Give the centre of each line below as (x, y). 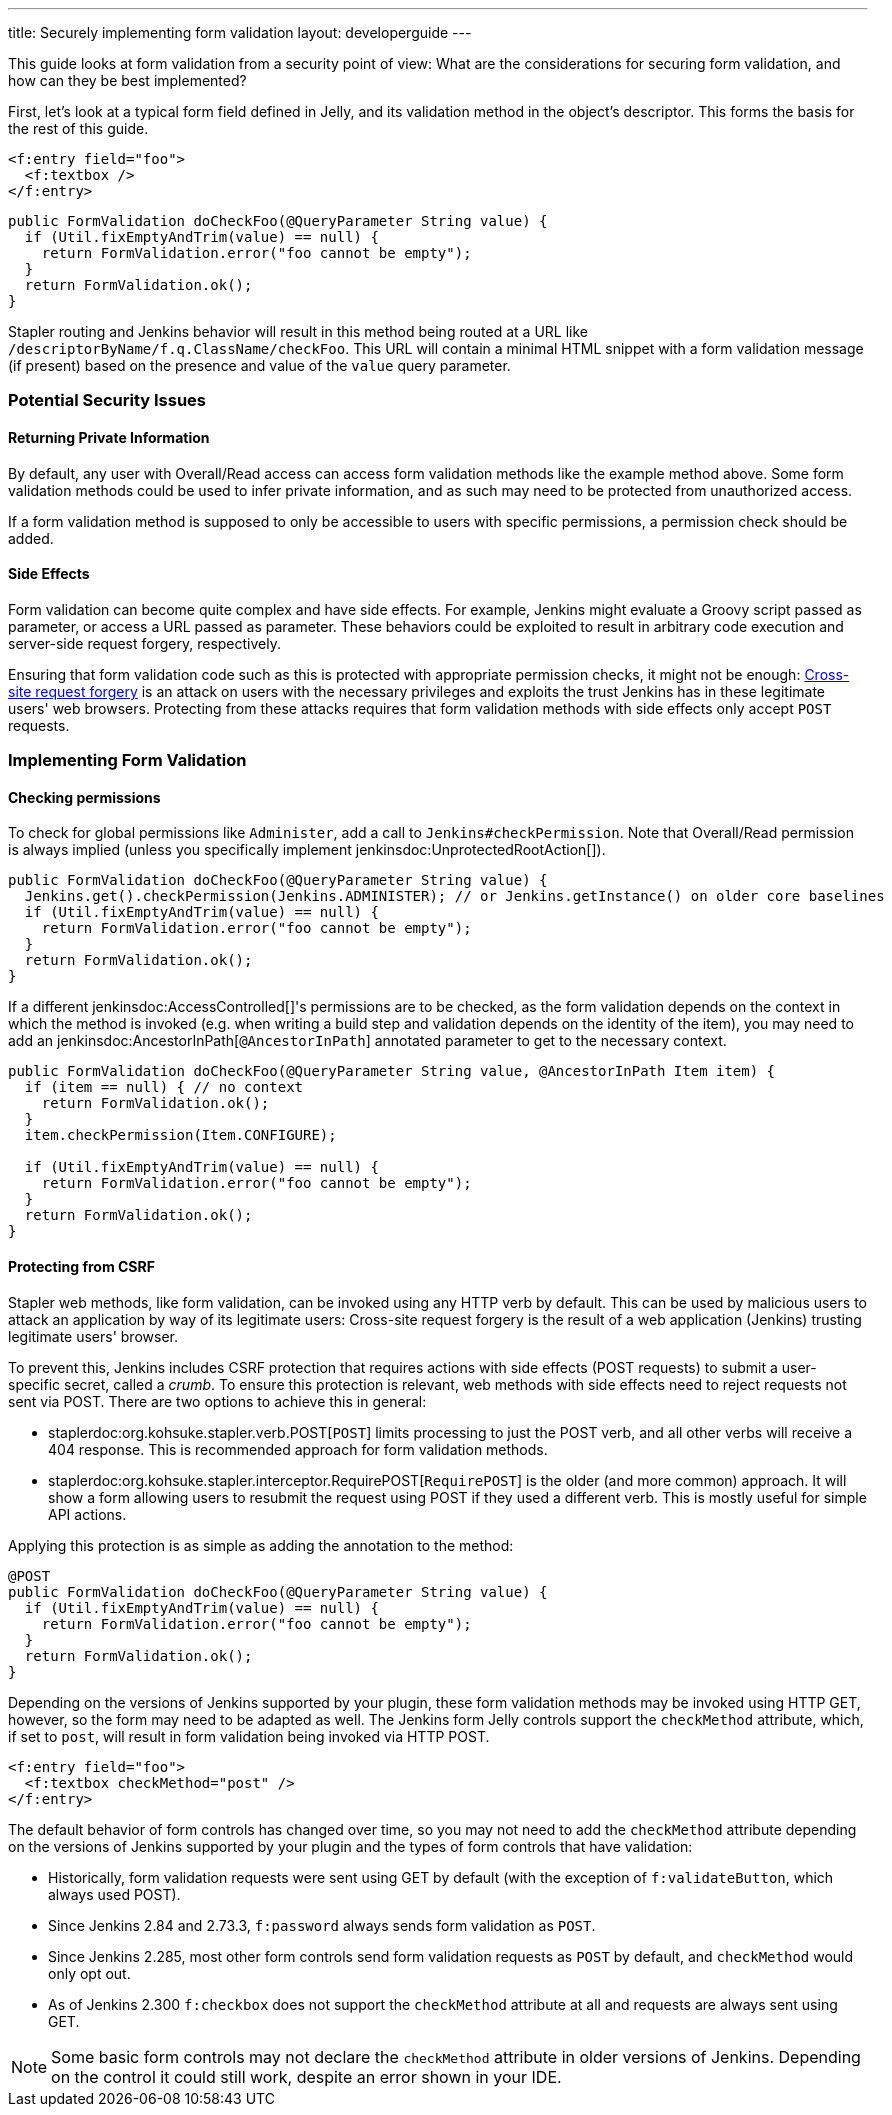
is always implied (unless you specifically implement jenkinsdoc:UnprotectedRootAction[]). (307, 850)
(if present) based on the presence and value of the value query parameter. (259, 365)
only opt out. (89, 1973)
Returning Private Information (109, 437)
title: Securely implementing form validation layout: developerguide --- (240, 32)
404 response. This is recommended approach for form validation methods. (298, 1449)
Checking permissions (84, 797)
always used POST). (114, 1894)
